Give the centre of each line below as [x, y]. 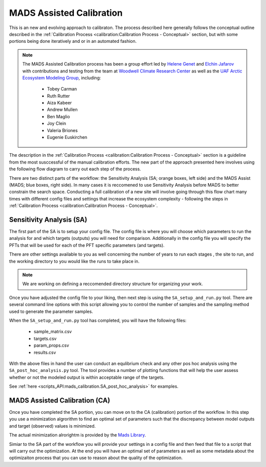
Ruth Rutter [58, 96]
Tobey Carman [62, 89]
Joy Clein [57, 124]
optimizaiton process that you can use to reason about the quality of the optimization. [96, 458]
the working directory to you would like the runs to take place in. [74, 261]
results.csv [45, 352]
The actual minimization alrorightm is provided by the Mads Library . [78, 435]
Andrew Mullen [62, 110]
